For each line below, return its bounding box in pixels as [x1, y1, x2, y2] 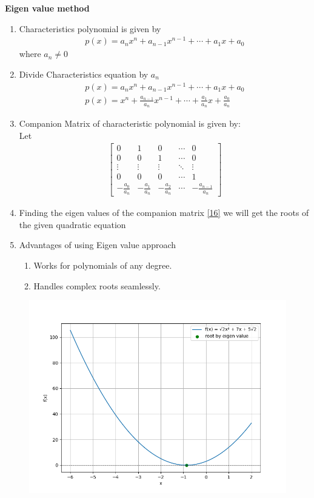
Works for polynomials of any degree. [33, 259, 172, 272]
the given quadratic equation [19, 218, 126, 230]
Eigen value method [5, 2, 90, 14]
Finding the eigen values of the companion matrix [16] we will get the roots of [19, 206, 309, 219]
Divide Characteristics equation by [19, 67, 149, 80]
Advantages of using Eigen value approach [19, 238, 176, 251]
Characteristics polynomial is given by [19, 22, 161, 35]
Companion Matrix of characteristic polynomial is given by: [19, 116, 241, 129]
